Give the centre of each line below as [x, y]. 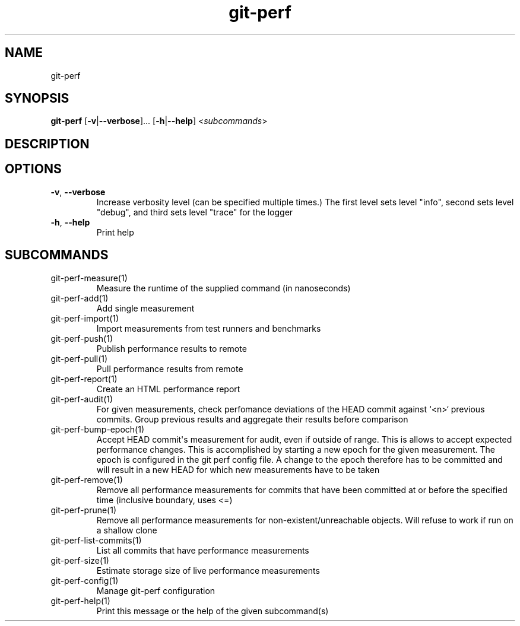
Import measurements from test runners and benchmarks [209, 328]
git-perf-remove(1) [87, 479]
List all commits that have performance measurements [203, 550]
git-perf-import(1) [85, 318]
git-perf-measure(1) [89, 278]
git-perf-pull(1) [79, 358]
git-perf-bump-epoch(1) [97, 429]
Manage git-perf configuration [156, 590]
